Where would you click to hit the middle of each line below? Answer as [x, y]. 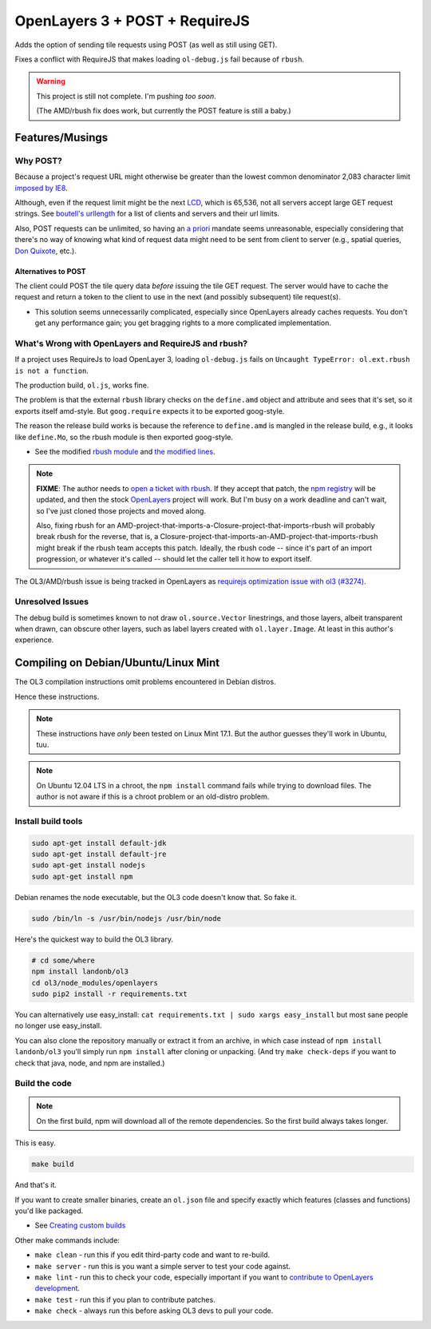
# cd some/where [63, 960]
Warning [51, 81]
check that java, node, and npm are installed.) [90, 1063]
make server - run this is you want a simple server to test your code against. [163, 1266]
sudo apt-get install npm [82, 876]
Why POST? [39, 161]
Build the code [43, 1084]
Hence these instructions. [57, 696]
